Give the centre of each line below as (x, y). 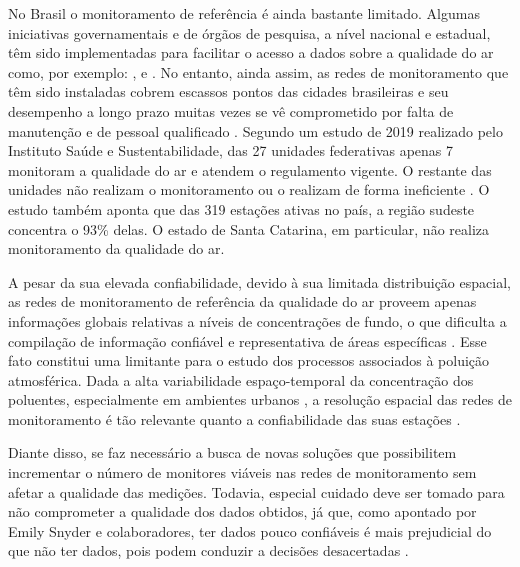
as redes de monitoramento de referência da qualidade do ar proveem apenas (242, 301)
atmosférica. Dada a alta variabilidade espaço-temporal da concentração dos (241, 379)
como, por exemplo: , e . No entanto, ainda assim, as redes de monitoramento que (258, 71)
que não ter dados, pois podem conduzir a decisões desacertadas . (208, 550)
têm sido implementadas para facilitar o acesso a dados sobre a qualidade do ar (251, 52)
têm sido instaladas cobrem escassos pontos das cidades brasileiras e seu (228, 91)
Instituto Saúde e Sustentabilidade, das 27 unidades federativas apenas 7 (231, 150)
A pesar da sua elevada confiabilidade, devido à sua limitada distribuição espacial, (259, 281)
